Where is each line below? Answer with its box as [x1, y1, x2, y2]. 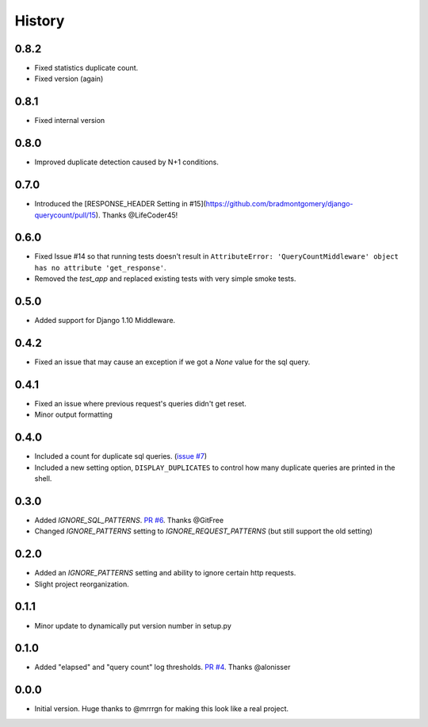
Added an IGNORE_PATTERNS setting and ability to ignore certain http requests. [34, 568, 296, 578]
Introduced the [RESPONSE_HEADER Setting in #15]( [34, 199, 206, 209]
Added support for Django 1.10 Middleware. [34, 316, 176, 325]
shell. [34, 474, 52, 483]
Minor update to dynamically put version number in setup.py [34, 621, 231, 630]
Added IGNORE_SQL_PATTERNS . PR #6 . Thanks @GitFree [34, 515, 224, 525]
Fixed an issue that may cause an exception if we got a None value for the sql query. [34, 357, 311, 367]
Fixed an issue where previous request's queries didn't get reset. [34, 398, 247, 408]
